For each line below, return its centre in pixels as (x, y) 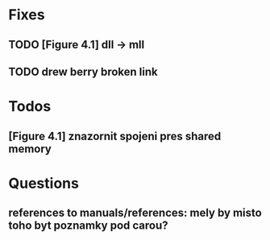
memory (30, 149)
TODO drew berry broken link (83, 71)
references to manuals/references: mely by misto (135, 213)
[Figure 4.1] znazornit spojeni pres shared (115, 136)
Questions (44, 183)
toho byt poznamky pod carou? (88, 226)
